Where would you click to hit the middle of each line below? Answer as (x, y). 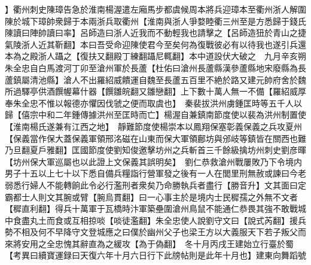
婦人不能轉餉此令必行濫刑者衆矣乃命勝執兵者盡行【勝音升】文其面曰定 (168, 185)
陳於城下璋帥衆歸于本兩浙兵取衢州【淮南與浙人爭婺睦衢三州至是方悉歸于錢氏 (155, 21)
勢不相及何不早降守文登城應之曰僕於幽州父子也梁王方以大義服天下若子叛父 (151, 232)
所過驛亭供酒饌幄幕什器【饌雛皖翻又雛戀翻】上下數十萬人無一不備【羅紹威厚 (155, 91)
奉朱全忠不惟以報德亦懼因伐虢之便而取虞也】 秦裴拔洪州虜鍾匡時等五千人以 (153, 103)
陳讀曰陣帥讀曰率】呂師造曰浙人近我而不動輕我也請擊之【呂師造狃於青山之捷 (155, 33)
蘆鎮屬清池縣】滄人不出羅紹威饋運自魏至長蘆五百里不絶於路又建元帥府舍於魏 (155, 79)
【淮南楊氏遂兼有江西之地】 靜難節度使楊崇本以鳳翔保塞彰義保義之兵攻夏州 (153, 126)
